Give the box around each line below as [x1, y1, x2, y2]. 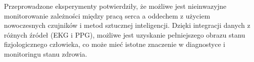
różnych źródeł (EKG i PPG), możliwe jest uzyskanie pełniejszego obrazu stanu [4, 29, 246, 40]
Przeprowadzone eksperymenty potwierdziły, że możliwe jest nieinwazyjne [4, 1, 227, 11]
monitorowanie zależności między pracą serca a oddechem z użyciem [4, 10, 211, 21]
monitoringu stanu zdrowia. [4, 48, 87, 59]
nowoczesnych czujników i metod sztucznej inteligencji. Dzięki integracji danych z [4, 20, 251, 30]
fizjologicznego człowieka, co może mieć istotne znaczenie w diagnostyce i [4, 39, 225, 49]
